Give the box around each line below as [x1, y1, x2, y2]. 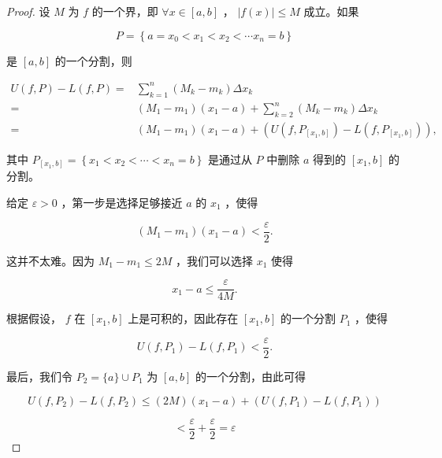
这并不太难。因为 [6, 252, 95, 268]
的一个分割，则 [54, 52, 132, 68]
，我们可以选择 [175, 252, 253, 268]
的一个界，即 [91, 3, 158, 19]
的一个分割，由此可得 [195, 368, 306, 384]
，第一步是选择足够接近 [61, 194, 183, 210]
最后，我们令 [6, 368, 72, 384]
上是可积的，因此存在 [128, 310, 239, 327]
